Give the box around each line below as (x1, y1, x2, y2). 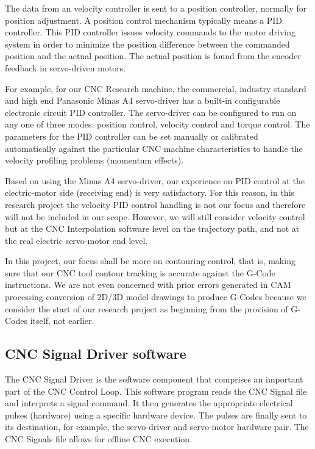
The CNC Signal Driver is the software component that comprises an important (5, 373, 303, 386)
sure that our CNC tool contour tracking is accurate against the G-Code (5, 266, 275, 279)
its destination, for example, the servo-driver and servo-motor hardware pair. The (5, 420, 309, 433)
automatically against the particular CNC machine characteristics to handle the (5, 142, 303, 154)
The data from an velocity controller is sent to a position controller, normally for (5, 2, 307, 14)
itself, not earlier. (30, 314, 94, 327)
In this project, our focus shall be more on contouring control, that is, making (5, 254, 296, 267)
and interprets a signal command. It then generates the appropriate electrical (5, 397, 293, 409)
